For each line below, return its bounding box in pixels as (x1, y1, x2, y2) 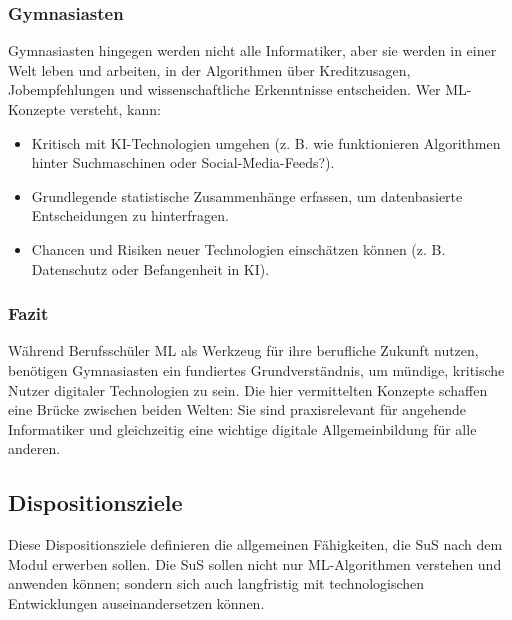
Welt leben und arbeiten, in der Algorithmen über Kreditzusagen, (8, 59, 411, 80)
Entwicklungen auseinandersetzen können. (8, 592, 265, 613)
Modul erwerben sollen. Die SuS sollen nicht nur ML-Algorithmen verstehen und (8, 553, 502, 574)
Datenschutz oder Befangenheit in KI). (31, 258, 270, 279)
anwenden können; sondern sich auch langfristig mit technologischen (8, 573, 425, 594)
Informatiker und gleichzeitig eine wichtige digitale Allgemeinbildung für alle (8, 418, 477, 439)
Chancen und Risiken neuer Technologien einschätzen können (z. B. (31, 238, 446, 259)
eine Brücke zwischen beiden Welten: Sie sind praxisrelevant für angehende (8, 399, 466, 420)
